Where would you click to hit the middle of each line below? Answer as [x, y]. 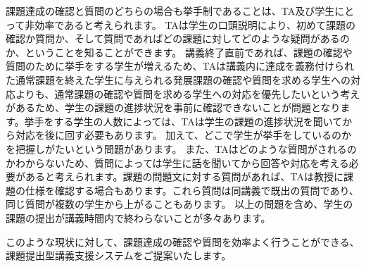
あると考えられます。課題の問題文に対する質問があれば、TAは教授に [184, 176]
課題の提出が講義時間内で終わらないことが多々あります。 [138, 217]
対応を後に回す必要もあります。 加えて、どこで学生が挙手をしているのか [183, 135]
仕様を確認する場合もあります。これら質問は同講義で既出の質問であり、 [192, 190]
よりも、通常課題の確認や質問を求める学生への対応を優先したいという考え [188, 93]
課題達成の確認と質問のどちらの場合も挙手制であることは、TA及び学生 [170, 11]
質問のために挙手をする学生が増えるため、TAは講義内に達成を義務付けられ [180, 66]
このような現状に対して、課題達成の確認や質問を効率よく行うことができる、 [183, 241]
